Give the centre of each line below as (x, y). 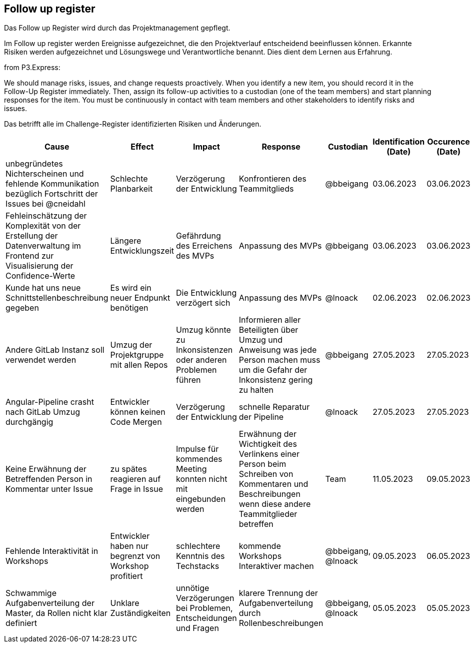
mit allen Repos (139, 365)
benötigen (129, 308)
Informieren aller (270, 320)
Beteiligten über (268, 330)
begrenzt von (135, 556)
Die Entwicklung (206, 293)
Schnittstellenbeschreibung (57, 298)
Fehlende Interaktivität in (52, 551)
